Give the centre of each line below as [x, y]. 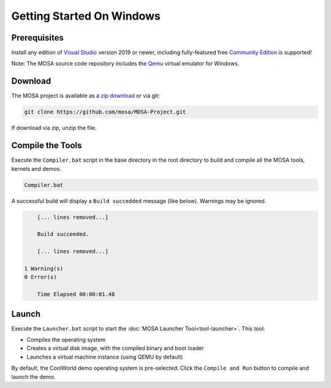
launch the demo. [33, 376]
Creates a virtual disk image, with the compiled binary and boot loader [116, 348]
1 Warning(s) [44, 268]
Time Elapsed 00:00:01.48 [76, 295]
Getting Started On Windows [86, 16]
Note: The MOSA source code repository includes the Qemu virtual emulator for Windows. [125, 64]
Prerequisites [37, 38]
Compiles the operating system [66, 340]
